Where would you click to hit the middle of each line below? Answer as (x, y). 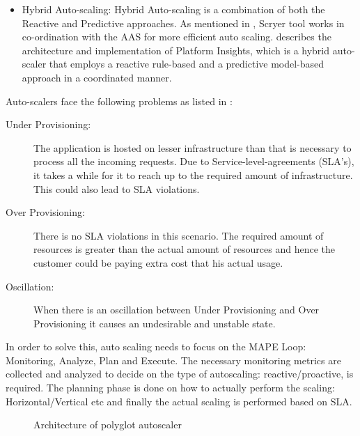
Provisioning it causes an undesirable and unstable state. (155, 323)
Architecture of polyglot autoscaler (108, 425)
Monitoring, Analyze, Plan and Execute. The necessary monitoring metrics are (173, 360)
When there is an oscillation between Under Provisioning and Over (177, 310)
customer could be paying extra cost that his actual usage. (158, 262)
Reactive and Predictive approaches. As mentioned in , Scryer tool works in (183, 23)
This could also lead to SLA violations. (117, 188)
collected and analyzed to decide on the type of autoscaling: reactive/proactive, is (180, 374)
